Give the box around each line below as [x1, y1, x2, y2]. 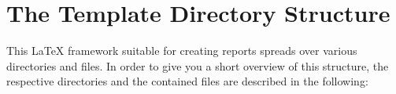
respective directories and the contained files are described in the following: [6, 73, 368, 89]
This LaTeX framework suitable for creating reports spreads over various [6, 42, 357, 59]
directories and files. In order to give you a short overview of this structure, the [6, 57, 389, 74]
